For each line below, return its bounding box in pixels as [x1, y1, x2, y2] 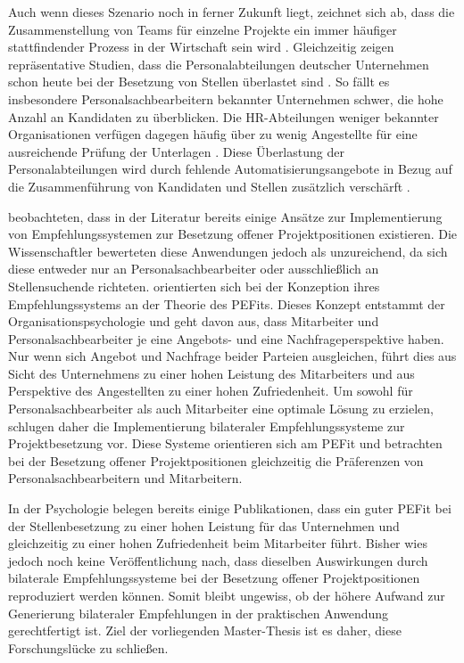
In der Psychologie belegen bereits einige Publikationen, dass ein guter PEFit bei [8, 499, 452, 518]
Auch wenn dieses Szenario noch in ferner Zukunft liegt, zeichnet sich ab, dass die [8, 3, 455, 20]
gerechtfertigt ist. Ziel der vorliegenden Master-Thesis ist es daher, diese [8, 621, 402, 640]
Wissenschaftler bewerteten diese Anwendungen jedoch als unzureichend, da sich [8, 241, 448, 260]
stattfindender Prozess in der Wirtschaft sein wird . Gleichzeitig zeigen [8, 37, 394, 56]
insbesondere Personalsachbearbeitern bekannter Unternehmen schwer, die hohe [8, 89, 443, 108]
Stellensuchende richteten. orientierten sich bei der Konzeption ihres [8, 276, 380, 295]
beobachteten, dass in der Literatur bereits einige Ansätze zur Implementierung [8, 207, 443, 225]
